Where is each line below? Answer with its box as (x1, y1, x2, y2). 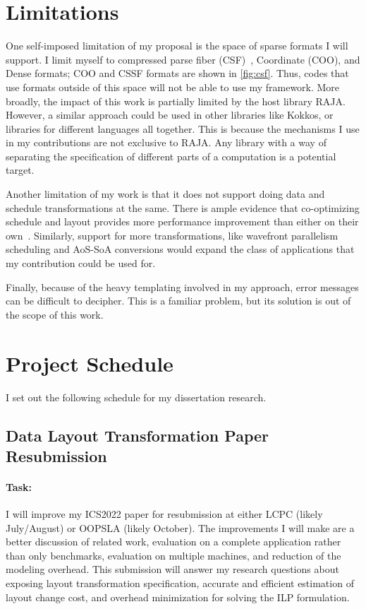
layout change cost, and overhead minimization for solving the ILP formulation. (6, 589, 350, 604)
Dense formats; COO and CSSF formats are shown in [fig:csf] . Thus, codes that (6, 66, 349, 81)
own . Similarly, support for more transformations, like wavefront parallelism (6, 227, 338, 242)
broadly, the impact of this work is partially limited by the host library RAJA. (6, 93, 346, 108)
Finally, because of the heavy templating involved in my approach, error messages (6, 279, 359, 294)
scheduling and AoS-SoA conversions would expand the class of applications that (6, 242, 355, 256)
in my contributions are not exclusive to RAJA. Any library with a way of (6, 135, 327, 150)
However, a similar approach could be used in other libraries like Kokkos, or (6, 107, 334, 122)
